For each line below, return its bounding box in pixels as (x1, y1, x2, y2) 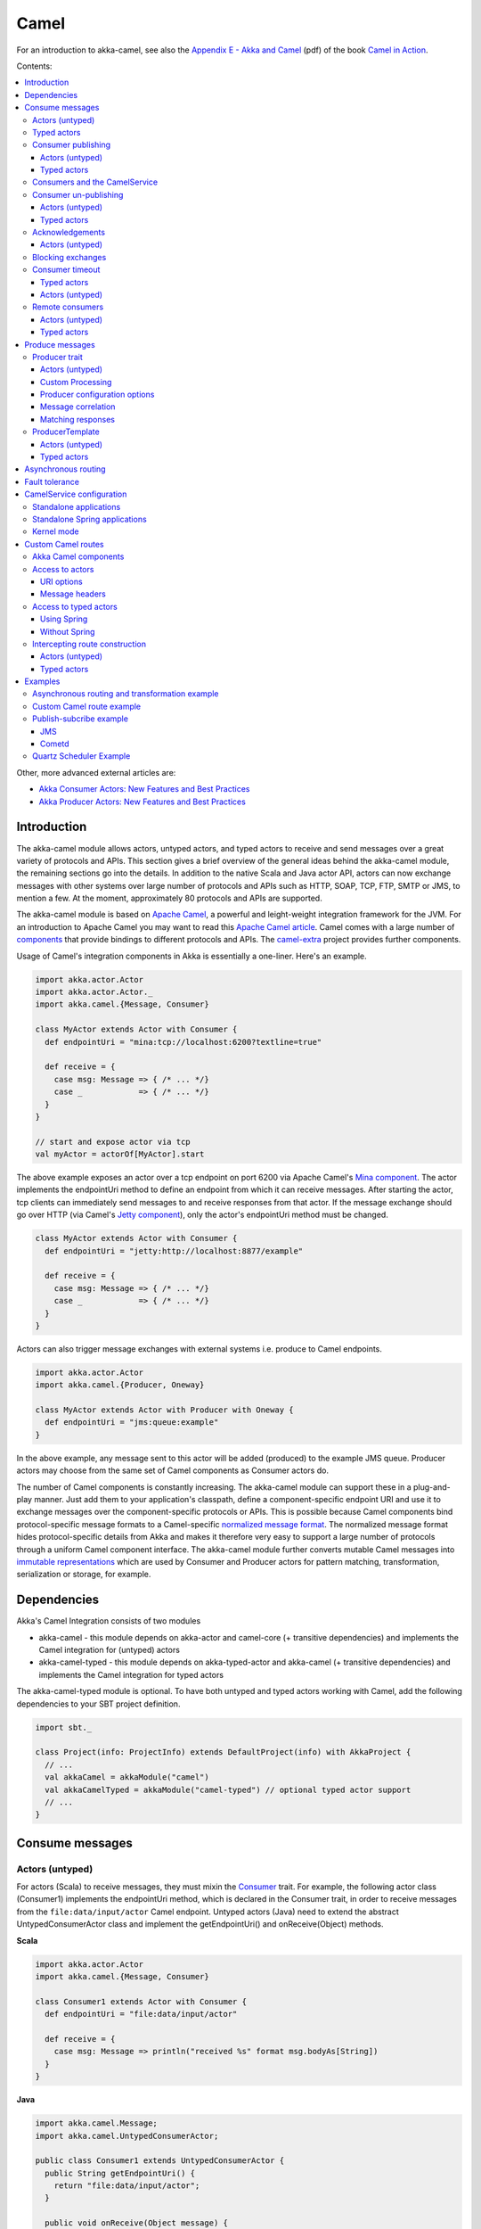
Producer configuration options (40, 389, 155, 400)
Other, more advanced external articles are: (16, 767, 176, 777)
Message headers (40, 588, 106, 599)
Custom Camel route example (32, 701, 142, 711)
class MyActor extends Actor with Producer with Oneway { (35, 1405, 294, 1415)
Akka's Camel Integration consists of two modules (16, 1616, 201, 1626)
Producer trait (32, 351, 84, 362)
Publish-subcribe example (32, 713, 129, 724)
